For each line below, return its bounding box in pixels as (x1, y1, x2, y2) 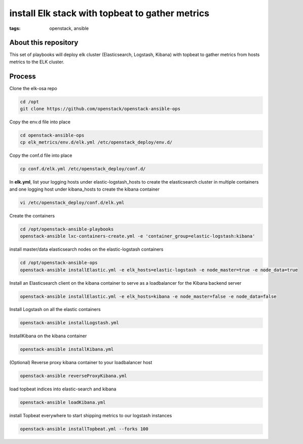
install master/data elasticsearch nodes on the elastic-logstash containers (9, 246, 164, 252)
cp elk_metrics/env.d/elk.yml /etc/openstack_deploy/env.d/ (20, 140, 173, 145)
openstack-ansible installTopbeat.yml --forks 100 (20, 426, 149, 432)
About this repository (9, 38, 79, 47)
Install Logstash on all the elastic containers (9, 306, 101, 313)
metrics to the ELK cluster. (9, 59, 64, 65)
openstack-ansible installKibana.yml (20, 346, 114, 352)
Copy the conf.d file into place (9, 152, 72, 159)
